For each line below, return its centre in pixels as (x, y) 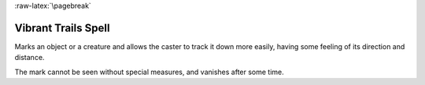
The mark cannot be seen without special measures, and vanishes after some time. (150, 72)
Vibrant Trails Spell (62, 28)
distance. (30, 58)
